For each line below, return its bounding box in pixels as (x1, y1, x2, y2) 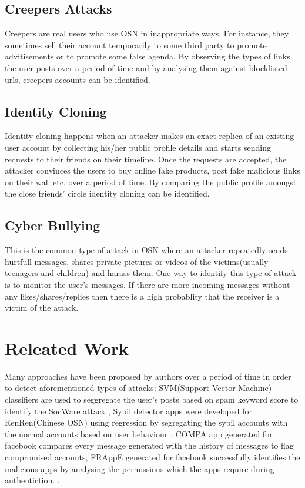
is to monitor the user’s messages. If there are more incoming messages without (5, 278, 290, 290)
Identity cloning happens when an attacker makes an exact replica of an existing (5, 130, 294, 142)
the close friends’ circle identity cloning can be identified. (5, 187, 210, 200)
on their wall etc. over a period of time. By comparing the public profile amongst (5, 175, 297, 188)
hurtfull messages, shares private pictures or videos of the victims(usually (5, 255, 269, 267)
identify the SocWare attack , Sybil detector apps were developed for (5, 404, 253, 417)
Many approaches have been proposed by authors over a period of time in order (5, 370, 291, 382)
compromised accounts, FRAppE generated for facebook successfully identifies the (5, 450, 300, 463)
